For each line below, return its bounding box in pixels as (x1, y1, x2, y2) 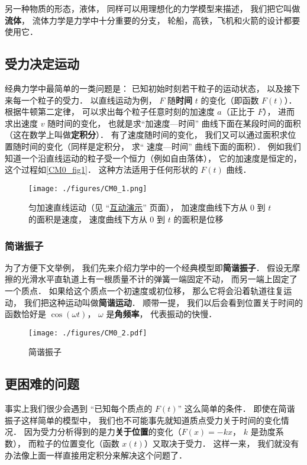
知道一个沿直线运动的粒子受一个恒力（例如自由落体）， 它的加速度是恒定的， (5, 151, 302, 164)
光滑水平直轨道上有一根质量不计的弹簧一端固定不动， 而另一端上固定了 (21, 273, 298, 285)
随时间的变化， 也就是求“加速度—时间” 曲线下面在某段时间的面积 (47, 117, 301, 129)
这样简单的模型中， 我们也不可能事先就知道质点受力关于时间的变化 (21, 414, 281, 426)
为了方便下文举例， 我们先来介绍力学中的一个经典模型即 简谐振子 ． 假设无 (5, 261, 292, 273)
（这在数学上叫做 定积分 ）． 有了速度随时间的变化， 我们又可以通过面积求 (5, 128, 288, 141)
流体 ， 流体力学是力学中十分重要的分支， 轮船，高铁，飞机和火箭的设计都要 (5, 14, 300, 26)
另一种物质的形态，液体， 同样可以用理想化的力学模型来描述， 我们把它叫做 (5, 2, 300, 14)
